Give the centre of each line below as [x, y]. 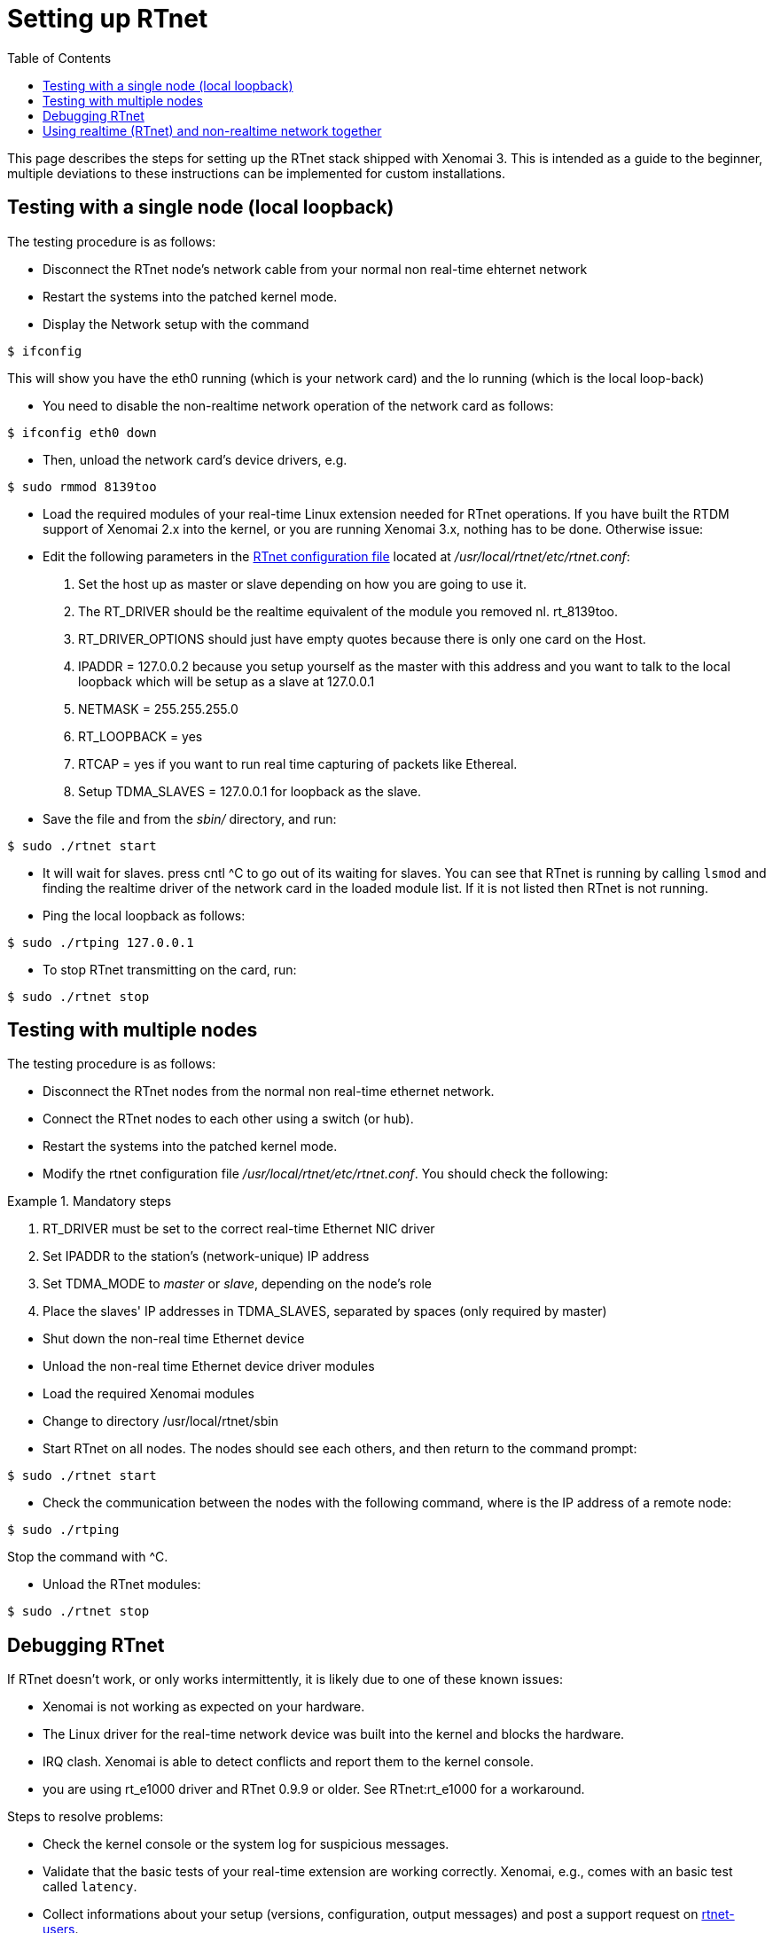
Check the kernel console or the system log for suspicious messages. [246, 1844]
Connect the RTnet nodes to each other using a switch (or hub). [228, 1119]
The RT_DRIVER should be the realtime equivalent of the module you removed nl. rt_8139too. [348, 611]
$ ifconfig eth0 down [82, 432]
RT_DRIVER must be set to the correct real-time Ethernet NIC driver [239, 1229]
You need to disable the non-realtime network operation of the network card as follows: [298, 405]
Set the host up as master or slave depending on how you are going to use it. [303, 583]
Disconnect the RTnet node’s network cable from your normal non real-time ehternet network [315, 269]
